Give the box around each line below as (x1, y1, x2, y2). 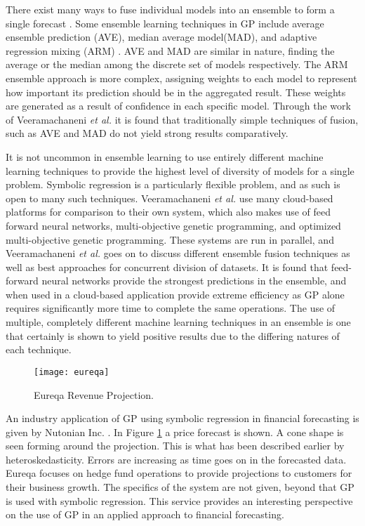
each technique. (6, 342, 72, 357)
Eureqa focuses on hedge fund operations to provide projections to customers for (6, 466, 352, 480)
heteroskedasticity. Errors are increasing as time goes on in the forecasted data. (6, 452, 347, 466)
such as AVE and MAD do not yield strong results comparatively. (6, 126, 288, 140)
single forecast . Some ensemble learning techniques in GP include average (6, 15, 324, 30)
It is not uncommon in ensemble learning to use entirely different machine (6, 149, 324, 164)
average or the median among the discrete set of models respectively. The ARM (6, 57, 348, 72)
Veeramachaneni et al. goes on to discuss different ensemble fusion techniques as (6, 246, 350, 261)
